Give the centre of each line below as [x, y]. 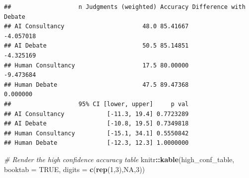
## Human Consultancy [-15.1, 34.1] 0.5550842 [96, 133]
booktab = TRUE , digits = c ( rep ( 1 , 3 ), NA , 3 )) [74, 169]
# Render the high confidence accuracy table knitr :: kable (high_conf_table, [119, 159]
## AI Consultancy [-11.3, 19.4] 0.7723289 [96, 114]
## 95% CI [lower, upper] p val [96, 104]
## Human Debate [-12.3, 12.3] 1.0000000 [96, 143]
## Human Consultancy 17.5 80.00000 [96, 65]
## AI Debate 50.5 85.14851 [96, 46]
